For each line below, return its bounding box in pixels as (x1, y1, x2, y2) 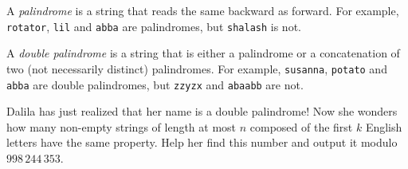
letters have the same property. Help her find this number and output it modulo (6, 134, 398, 151)
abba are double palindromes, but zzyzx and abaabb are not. (6, 76, 304, 92)
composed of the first (249, 118, 353, 135)
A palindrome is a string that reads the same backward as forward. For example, (6, 2, 399, 18)
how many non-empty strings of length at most (6, 118, 237, 135)
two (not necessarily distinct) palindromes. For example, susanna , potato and (6, 60, 387, 77)
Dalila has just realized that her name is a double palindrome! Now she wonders (6, 103, 398, 120)
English (365, 118, 402, 135)
